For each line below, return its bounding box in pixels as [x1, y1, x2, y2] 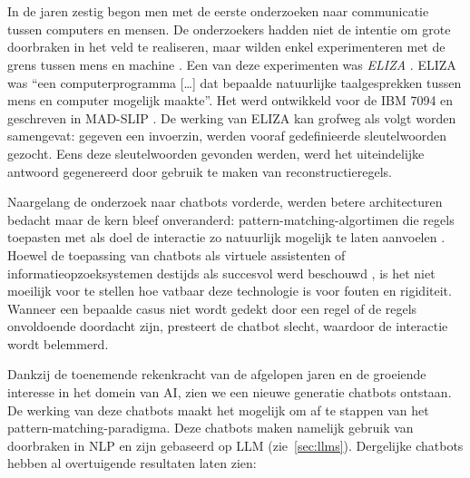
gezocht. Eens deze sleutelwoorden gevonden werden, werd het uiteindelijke [7, 143, 425, 162]
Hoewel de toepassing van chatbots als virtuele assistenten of [7, 245, 346, 264]
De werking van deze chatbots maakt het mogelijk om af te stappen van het [7, 400, 429, 419]
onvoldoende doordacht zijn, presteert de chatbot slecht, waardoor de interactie [7, 317, 448, 336]
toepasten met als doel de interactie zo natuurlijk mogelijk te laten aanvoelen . [7, 228, 446, 247]
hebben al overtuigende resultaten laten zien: [7, 454, 257, 473]
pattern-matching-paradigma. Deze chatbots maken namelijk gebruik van [7, 418, 414, 437]
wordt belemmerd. [7, 334, 109, 353]
